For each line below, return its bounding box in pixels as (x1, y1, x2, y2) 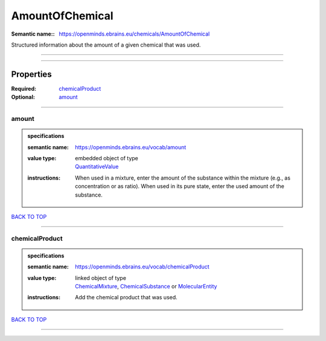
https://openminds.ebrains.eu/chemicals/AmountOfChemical (59, 30, 210, 37)
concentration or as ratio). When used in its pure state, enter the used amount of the (75, 183, 285, 190)
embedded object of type (75, 154, 138, 161)
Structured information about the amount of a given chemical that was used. (11, 41, 201, 48)
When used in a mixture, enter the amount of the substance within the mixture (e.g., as (75, 174, 291, 181)
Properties (11, 69, 52, 79)
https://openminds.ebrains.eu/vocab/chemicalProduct (75, 263, 209, 270)
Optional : (11, 94, 36, 101)
